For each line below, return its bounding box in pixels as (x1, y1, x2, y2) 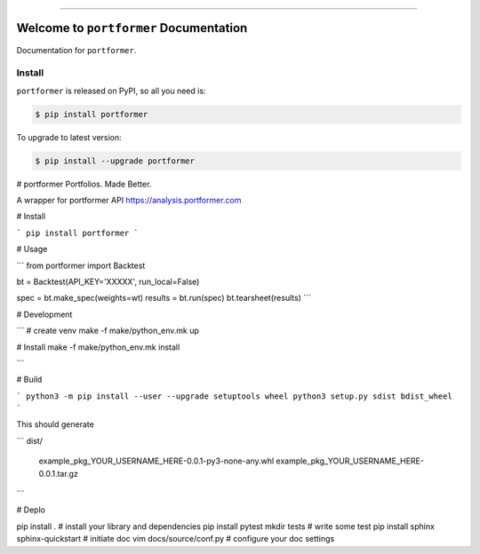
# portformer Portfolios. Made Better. (16, 178, 152, 189)
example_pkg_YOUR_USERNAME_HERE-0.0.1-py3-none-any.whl (38, 455, 275, 466)
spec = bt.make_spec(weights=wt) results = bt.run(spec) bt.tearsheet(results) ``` (16, 293, 311, 304)
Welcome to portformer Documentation (16, 20, 248, 36)
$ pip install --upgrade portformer (35, 155, 196, 166)
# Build (16, 374, 43, 385)
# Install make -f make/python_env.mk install (16, 342, 180, 352)
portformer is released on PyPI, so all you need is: (16, 85, 206, 96)
